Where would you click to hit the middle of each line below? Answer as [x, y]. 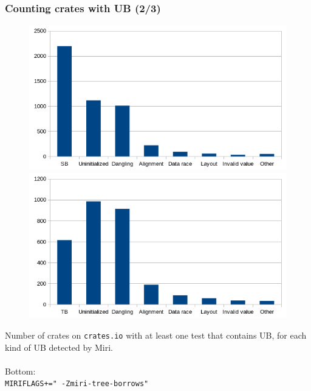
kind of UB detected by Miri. [59, 347]
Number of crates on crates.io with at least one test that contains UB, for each [156, 335]
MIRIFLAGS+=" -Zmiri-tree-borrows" [77, 384]
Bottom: [20, 371]
